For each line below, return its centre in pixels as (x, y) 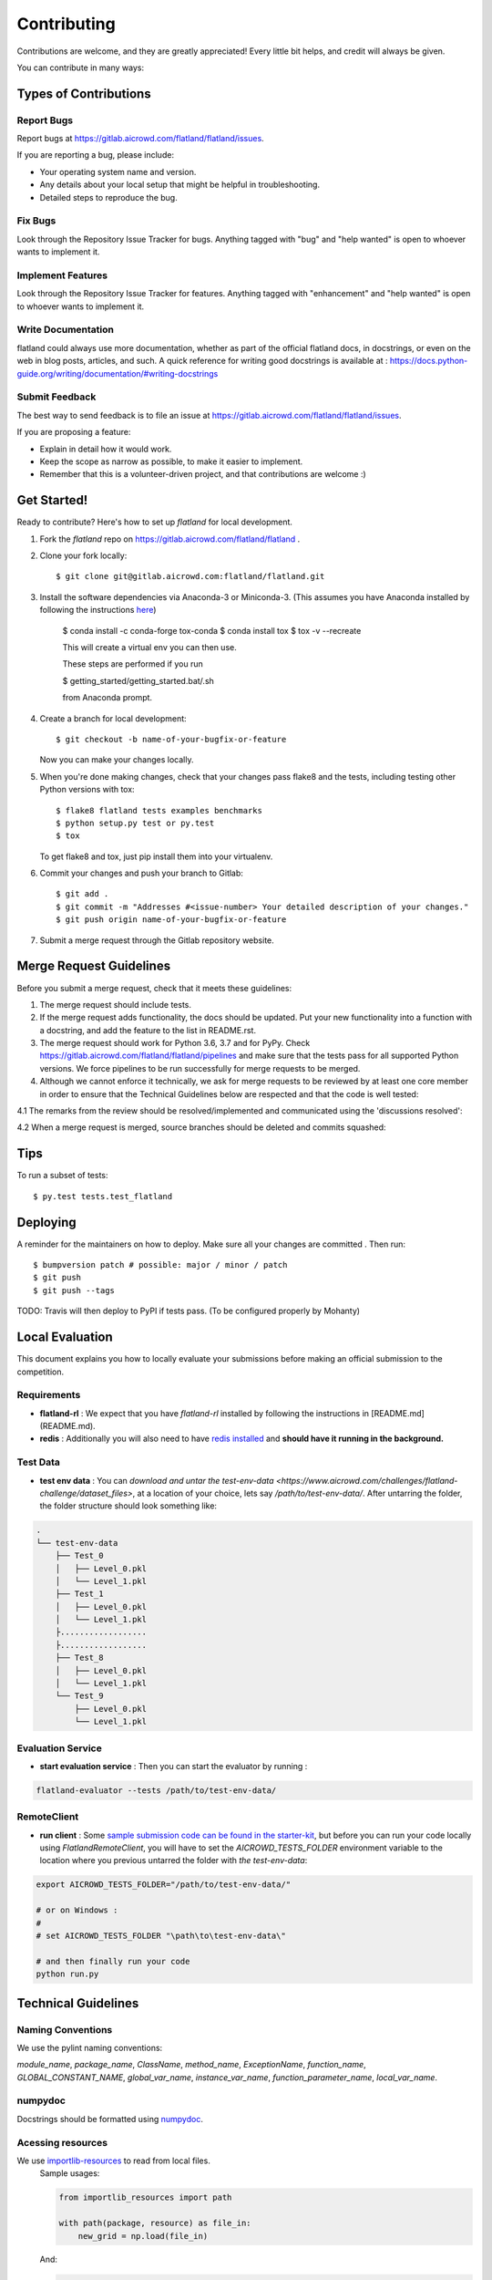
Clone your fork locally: (83, 555)
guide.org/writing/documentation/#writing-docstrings (118, 373)
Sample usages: (70, 2173)
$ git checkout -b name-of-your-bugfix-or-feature (171, 739)
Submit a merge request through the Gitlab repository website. (157, 940)
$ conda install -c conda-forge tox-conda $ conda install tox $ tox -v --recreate (212, 630)
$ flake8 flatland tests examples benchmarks (159, 810)
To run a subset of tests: (62, 1176)
